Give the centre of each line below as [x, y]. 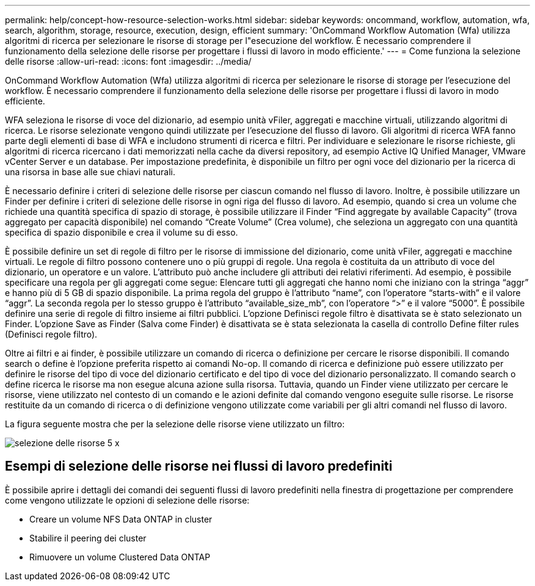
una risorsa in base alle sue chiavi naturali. [90, 172]
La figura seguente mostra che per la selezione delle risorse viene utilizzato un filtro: [175, 424]
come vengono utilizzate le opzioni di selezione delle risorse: [127, 500]
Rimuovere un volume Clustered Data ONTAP [120, 557]
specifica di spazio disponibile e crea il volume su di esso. [122, 232]
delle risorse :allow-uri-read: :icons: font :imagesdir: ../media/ [128, 61]
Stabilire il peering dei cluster [88, 538]
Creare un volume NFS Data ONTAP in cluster [121, 519]
